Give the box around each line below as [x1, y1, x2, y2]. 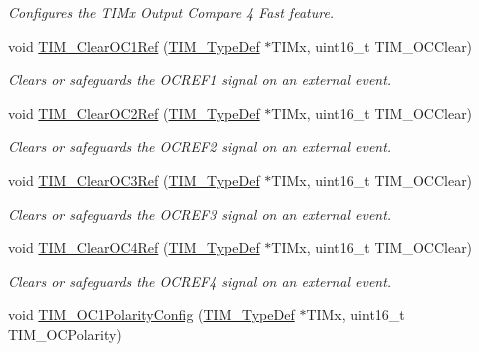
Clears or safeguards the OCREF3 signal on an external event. [8, 203, 392, 224]
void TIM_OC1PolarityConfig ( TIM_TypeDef [8, 304, 295, 325]
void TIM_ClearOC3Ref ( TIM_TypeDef [8, 169, 260, 190]
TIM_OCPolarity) [8, 323, 122, 344]
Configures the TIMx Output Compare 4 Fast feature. [8, 2, 335, 22]
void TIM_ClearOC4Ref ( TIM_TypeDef [8, 237, 260, 258]
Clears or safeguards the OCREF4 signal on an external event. [8, 270, 392, 291]
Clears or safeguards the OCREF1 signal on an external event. [8, 69, 392, 90]
